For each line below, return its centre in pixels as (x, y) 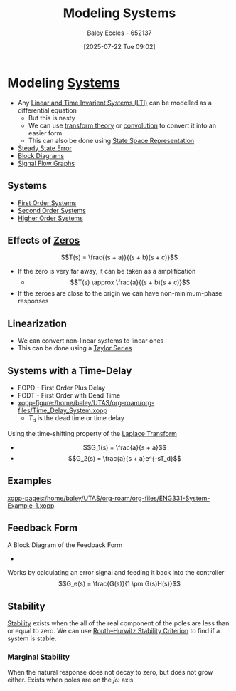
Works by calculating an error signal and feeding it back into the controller (116, 573)
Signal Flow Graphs (46, 163)
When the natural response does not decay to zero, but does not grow (110, 672)
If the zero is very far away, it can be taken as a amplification (107, 271)
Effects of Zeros (44, 240)
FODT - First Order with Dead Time (69, 395)
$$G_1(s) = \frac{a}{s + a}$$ (125, 447)
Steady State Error (45, 148)
